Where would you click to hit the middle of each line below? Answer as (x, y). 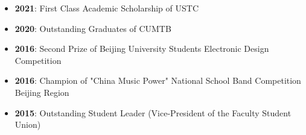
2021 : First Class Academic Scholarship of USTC (107, 8)
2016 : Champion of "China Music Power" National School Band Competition (158, 80)
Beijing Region (42, 92)
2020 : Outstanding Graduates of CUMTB (93, 28)
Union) (28, 124)
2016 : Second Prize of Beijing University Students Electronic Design (142, 49)
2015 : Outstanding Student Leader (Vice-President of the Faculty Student (153, 112)
